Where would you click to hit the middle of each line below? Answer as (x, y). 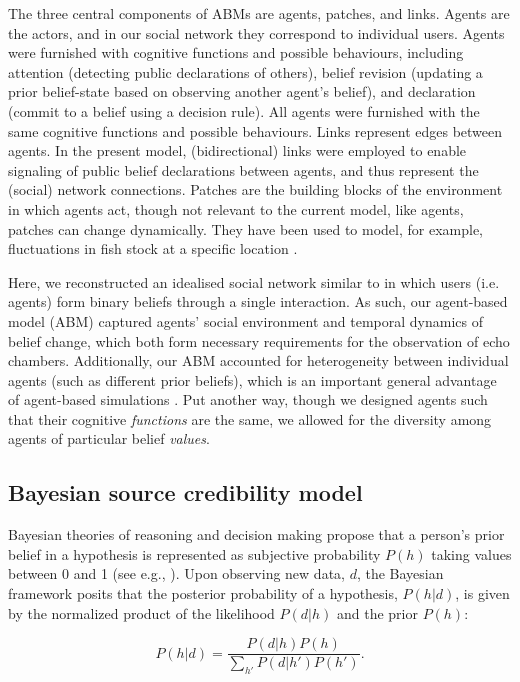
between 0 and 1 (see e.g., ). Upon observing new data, (176, 573)
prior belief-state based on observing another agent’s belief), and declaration (242, 91)
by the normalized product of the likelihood (141, 612)
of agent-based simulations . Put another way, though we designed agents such (248, 399)
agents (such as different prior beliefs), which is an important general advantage (252, 379)
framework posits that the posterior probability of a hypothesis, (203, 593)
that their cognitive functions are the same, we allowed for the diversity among (250, 418)
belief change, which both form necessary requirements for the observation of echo (259, 340)
